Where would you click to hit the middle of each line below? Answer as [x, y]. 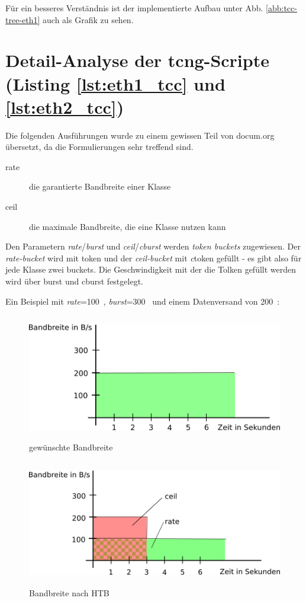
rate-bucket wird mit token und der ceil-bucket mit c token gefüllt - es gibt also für [154, 258]
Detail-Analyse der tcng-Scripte [137, 60]
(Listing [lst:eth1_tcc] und [115, 83]
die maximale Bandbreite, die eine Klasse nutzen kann [128, 226]
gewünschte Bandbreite [71, 447]
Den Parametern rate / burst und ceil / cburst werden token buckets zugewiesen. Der [153, 246]
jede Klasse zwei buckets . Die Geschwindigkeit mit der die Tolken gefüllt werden [151, 269]
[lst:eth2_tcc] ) [65, 106]
